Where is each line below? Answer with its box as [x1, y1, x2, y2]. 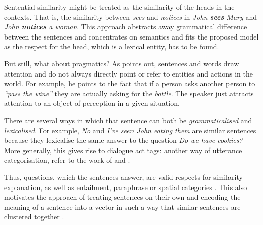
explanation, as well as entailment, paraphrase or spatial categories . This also [4, 181, 247, 192]
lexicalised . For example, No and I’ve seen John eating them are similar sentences [4, 125, 256, 135]
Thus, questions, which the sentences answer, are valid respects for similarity [4, 171, 243, 182]
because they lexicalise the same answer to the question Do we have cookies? [4, 135, 243, 145]
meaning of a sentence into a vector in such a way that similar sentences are [4, 201, 241, 212]
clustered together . [4, 211, 64, 222]
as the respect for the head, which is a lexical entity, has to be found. [4, 41, 219, 52]
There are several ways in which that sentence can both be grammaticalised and [4, 115, 252, 125]
